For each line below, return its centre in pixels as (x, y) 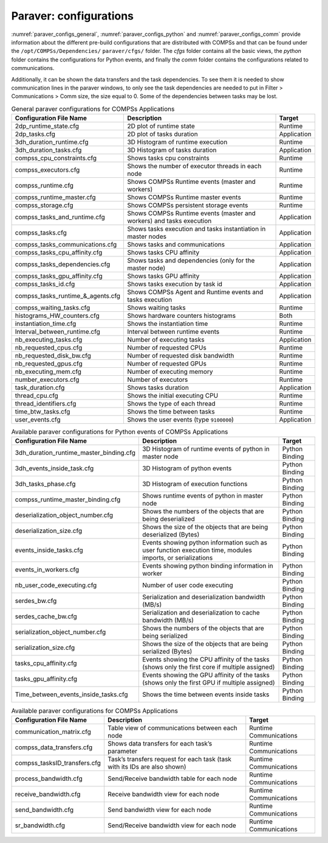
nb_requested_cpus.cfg (49, 348)
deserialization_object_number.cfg (64, 515)
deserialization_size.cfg (48, 531)
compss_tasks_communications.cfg (66, 245)
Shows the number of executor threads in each (194, 166)
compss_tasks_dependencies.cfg (63, 264)
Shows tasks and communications (176, 245)
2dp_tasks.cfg (35, 134)
